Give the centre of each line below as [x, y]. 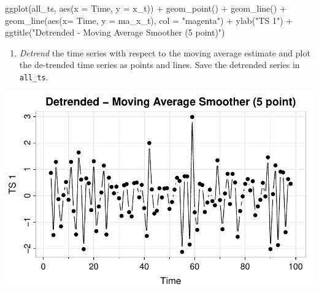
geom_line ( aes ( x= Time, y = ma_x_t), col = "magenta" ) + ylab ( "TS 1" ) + [149, 20]
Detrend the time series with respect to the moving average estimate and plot [165, 52]
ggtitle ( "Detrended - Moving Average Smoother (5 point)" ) [115, 32]
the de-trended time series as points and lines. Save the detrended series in [159, 65]
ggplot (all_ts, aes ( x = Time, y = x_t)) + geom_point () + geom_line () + [146, 8]
